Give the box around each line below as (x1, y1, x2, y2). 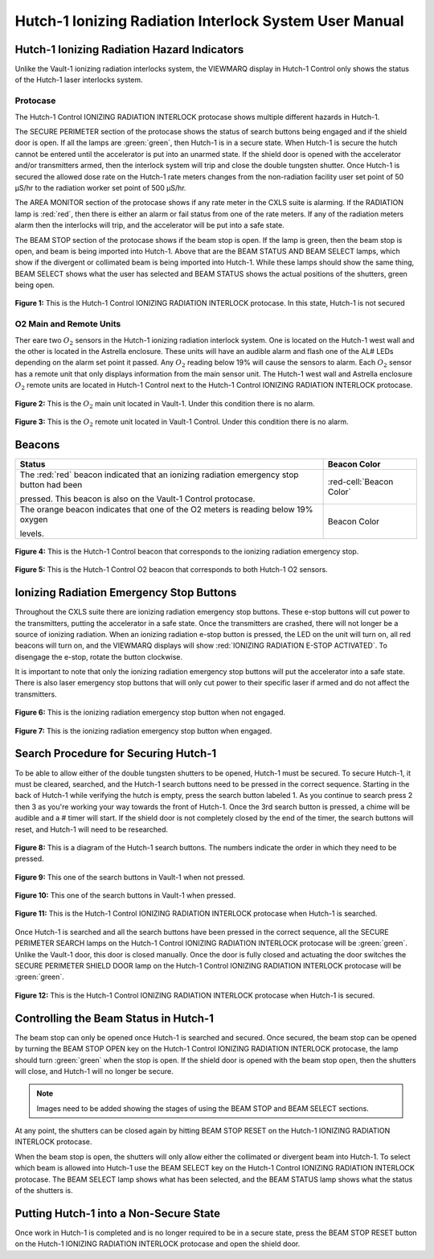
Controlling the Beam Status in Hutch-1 (14, 1011, 215, 1025)
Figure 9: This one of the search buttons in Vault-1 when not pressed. (14, 872, 245, 882)
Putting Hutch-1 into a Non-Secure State (14, 1207, 221, 1220)
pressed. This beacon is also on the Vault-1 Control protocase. (19, 493, 256, 504)
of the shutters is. (14, 1186, 74, 1195)
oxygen (19, 513, 48, 525)
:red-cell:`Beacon (327, 475, 394, 487)
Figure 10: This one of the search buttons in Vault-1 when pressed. (14, 891, 236, 900)
